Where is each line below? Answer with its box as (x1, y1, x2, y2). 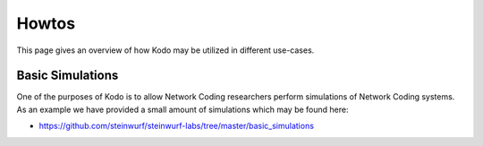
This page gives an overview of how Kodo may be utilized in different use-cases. (16, 45, 315, 56)
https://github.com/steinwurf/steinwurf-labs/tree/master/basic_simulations (38, 121, 315, 132)
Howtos (16, 13, 76, 33)
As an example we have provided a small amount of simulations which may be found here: (16, 104, 349, 115)
